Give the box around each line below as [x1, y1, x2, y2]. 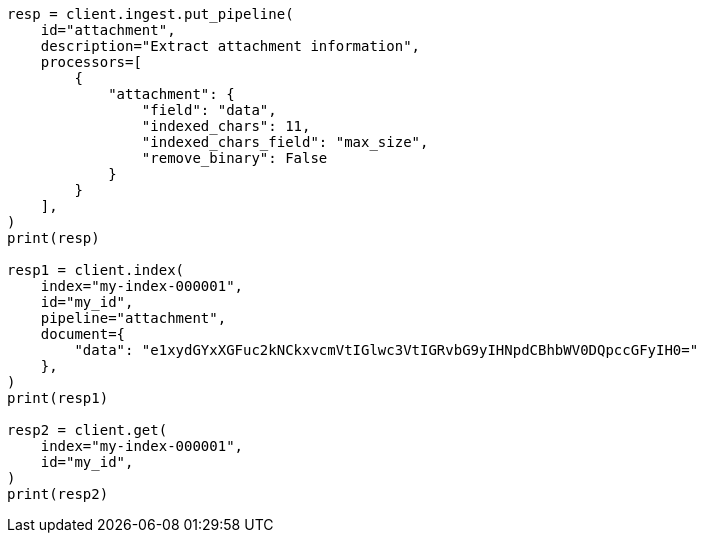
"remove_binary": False [141, 150, 328, 166]
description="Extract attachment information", [40, 38, 421, 54]
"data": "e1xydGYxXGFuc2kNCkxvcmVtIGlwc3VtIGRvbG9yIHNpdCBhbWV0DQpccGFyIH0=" [74, 342, 699, 358]
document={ [40, 326, 126, 342]
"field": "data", [141, 102, 277, 118]
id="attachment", [40, 22, 176, 38]
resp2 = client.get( [7, 422, 168, 438]
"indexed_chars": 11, [141, 118, 311, 134]
